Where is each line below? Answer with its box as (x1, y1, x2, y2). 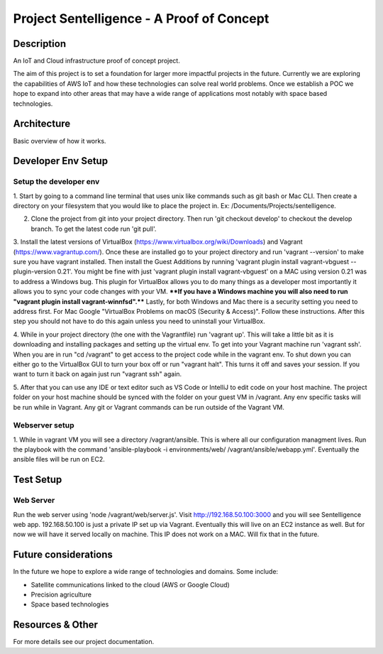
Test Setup (13, 474, 62, 486)
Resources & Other (13, 618, 99, 631)
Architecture (13, 118, 71, 130)
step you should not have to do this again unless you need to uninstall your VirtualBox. (13, 317, 265, 326)
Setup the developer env (13, 177, 100, 187)
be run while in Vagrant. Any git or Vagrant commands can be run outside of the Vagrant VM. (13, 403, 285, 411)
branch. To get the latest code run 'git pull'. (30, 224, 157, 233)
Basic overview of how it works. (13, 136, 106, 145)
